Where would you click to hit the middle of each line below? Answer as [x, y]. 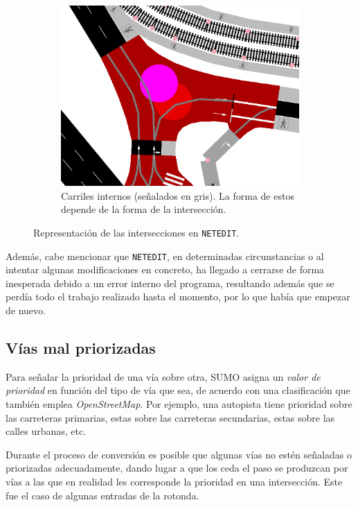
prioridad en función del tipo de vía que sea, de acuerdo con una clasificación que [178, 390]
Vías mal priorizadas [81, 347]
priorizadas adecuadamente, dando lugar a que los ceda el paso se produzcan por [177, 468]
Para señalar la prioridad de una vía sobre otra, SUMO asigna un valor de [163, 376]
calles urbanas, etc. [46, 431]
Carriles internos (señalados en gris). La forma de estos [178, 195]
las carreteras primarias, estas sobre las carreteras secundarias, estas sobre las [170, 417]
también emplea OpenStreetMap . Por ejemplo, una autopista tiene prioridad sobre [179, 404]
